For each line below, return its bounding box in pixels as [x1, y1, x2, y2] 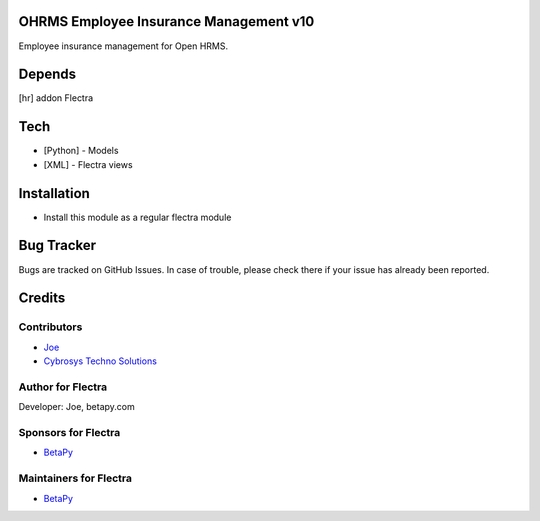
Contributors [18, 320, 83, 334]
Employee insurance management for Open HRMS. [18, 40, 229, 52]
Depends [18, 66, 77, 83]
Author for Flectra [18, 380, 108, 394]
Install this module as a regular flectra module [43, 211, 232, 223]
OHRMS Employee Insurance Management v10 [18, 13, 315, 30]
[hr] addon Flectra [18, 92, 94, 104]
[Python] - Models [43, 145, 119, 157]
